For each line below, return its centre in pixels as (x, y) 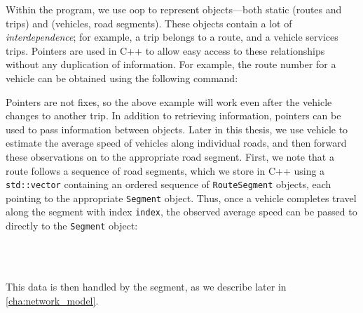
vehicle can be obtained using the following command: (122, 78)
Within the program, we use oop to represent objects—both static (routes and (174, 9)
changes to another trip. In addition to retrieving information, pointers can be (173, 115)
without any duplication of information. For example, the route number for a (171, 64)
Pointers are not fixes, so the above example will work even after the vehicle (169, 101)
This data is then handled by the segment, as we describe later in (146, 286)
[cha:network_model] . (52, 300)
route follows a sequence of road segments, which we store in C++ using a (165, 170)
